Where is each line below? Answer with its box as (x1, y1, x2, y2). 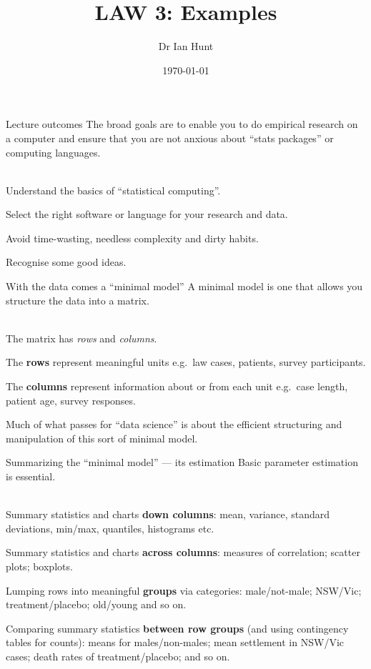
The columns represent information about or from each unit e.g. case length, (6, 379, 348, 394)
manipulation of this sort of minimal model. (6, 430, 198, 445)
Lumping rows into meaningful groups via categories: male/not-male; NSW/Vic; (6, 583, 362, 598)
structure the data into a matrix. (6, 292, 149, 307)
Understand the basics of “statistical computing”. (6, 182, 221, 197)
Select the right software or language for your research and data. (6, 207, 288, 222)
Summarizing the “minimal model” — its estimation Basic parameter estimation (6, 455, 358, 470)
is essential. (6, 469, 56, 483)
